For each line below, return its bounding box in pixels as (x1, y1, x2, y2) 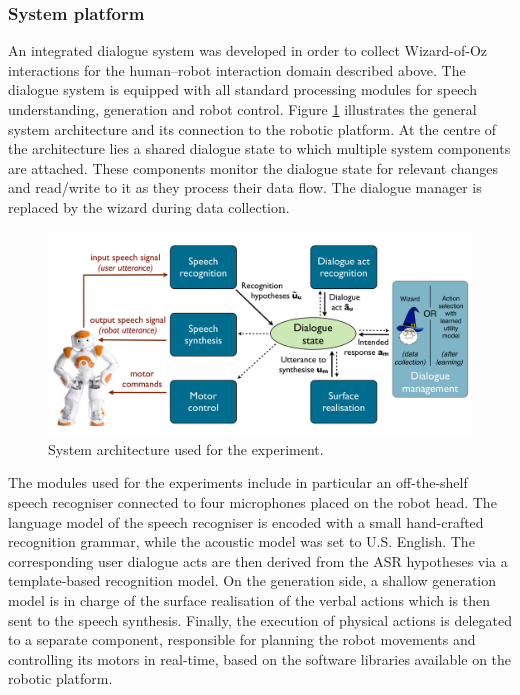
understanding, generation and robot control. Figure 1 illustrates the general (8, 99, 477, 119)
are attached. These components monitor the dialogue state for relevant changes (8, 157, 499, 178)
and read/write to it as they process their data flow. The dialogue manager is (8, 177, 482, 198)
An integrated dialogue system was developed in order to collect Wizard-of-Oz (8, 40, 488, 61)
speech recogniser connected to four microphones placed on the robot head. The (8, 492, 497, 513)
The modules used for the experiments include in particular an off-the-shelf (8, 472, 468, 493)
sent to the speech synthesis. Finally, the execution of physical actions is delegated (8, 609, 512, 630)
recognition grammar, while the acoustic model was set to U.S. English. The (8, 531, 475, 552)
